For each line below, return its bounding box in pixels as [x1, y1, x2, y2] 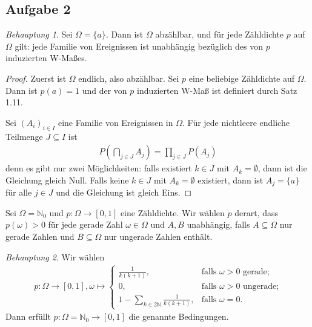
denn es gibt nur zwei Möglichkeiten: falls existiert [5, 162, 192, 174]
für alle [5, 186, 32, 199]
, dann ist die [257, 162, 307, 174]
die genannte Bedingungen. [128, 310, 229, 323]
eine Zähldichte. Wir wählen [120, 206, 225, 219]
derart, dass [234, 206, 279, 219]
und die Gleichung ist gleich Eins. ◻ [56, 186, 192, 199]
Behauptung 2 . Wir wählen [5, 250, 105, 263]
